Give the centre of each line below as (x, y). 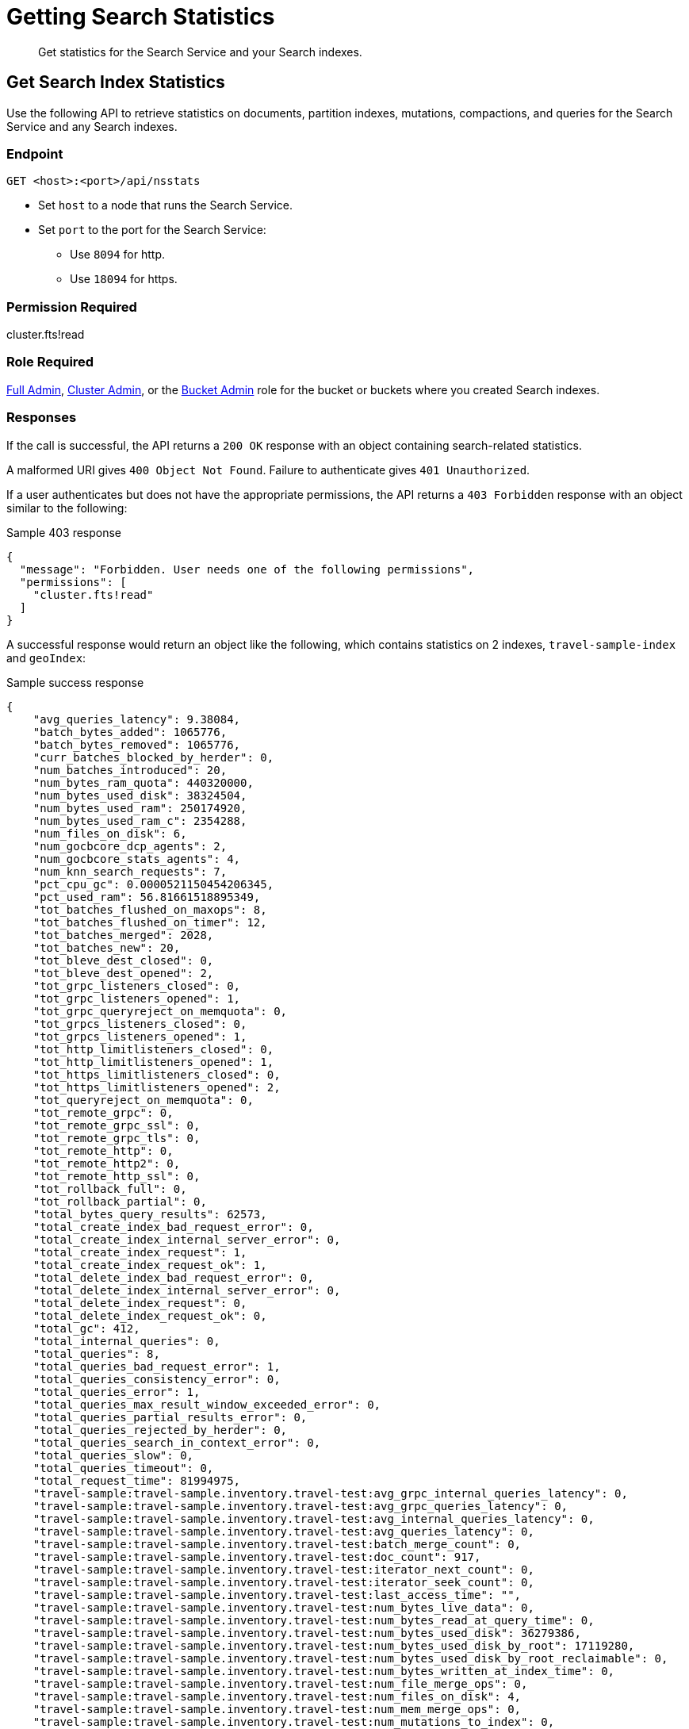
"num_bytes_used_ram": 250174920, (140, 808)
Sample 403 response (64, 532)
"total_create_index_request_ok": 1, (150, 1265)
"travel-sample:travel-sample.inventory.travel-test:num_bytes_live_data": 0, (283, 1607)
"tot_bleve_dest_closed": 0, (123, 960)
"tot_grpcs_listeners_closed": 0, (140, 1024)
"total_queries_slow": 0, (113, 1455)
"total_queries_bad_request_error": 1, (157, 1366)
